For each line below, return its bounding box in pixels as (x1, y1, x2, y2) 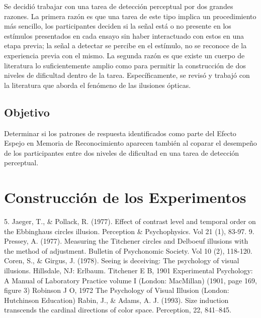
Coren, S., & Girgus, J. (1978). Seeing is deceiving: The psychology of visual (4, 255, 239, 266)
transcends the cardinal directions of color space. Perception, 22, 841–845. (4, 304, 231, 315)
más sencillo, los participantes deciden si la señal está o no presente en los (4, 21, 231, 31)
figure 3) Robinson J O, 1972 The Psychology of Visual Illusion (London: (4, 285, 229, 295)
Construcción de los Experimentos (4, 187, 246, 207)
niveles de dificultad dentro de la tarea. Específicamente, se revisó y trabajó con (4, 70, 250, 80)
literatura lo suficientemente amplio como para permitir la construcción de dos (4, 60, 246, 70)
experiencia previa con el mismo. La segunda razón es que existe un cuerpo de (4, 50, 245, 60)
